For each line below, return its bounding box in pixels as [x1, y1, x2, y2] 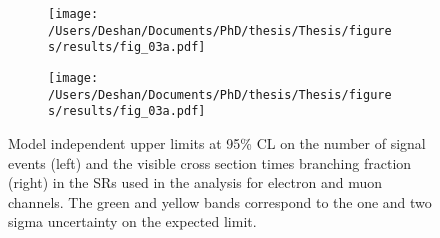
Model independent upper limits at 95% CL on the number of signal [8, 132, 426, 153]
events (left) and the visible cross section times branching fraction [8, 152, 412, 173]
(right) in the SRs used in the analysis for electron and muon [8, 172, 382, 193]
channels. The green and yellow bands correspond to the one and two [8, 191, 432, 212]
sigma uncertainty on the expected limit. [8, 211, 257, 232]
